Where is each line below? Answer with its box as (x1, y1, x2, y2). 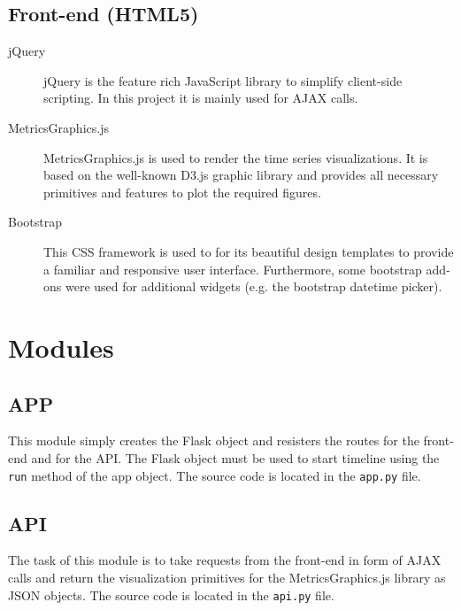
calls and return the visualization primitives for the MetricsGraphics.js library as (8, 568, 446, 586)
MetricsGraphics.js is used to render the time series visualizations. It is (43, 148, 428, 166)
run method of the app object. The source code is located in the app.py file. (8, 466, 421, 484)
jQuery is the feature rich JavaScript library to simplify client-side (43, 71, 403, 89)
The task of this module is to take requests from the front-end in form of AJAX (8, 551, 442, 569)
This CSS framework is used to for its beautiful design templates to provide (43, 242, 454, 260)
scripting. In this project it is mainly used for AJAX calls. (43, 89, 358, 107)
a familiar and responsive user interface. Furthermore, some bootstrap (43, 259, 422, 278)
